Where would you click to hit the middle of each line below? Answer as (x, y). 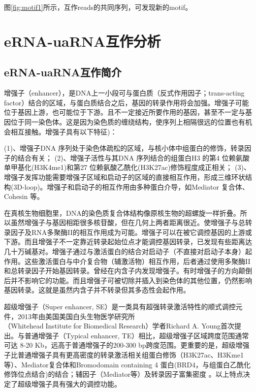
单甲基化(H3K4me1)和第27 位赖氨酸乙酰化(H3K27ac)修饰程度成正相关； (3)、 (127, 167)
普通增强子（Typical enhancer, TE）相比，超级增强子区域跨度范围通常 (137, 335)
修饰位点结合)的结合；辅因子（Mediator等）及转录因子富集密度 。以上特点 (124, 374)
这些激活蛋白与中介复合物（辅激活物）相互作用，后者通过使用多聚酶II (137, 261)
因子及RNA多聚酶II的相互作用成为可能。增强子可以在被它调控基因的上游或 (131, 232)
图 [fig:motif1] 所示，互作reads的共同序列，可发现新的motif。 (98, 7)
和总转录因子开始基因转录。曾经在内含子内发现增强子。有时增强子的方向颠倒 (128, 271)
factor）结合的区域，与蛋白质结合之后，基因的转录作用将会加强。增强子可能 (127, 102)
